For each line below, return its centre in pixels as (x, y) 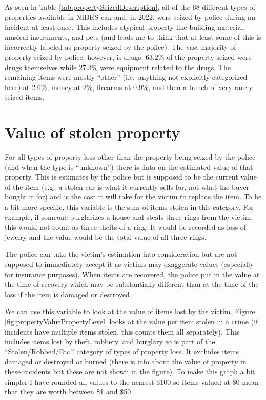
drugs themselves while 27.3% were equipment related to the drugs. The (118, 67)
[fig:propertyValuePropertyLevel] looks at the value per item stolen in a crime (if (131, 321)
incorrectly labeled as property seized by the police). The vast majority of (120, 47)
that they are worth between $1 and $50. (69, 392)
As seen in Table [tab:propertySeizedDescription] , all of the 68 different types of (130, 7)
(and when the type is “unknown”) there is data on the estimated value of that (129, 166)
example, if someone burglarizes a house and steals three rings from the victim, (129, 217)
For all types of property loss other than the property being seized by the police (130, 157)
